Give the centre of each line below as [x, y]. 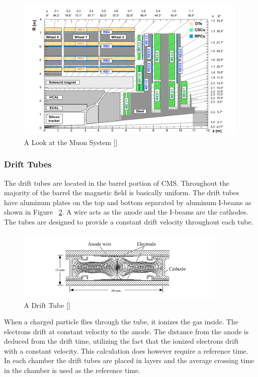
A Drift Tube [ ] [47, 305]
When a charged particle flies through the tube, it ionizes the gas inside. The [121, 322]
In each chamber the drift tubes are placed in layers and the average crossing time [129, 360]
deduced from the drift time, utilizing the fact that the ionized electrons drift [122, 341]
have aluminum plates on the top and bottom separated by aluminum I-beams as [128, 202]
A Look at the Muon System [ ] [71, 142]
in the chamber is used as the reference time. [72, 370]
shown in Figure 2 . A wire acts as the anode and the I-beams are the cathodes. [126, 212]
